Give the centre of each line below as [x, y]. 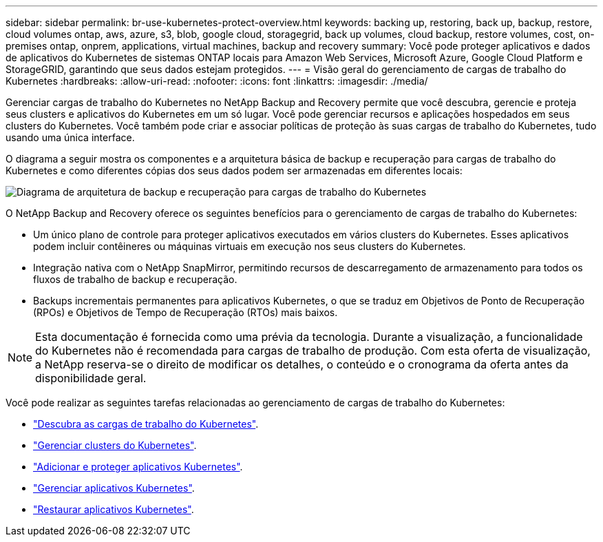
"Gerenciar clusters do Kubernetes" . [115, 445]
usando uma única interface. [70, 137]
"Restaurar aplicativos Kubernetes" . [114, 509]
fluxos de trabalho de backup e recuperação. [135, 279]
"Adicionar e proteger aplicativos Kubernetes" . [138, 467]
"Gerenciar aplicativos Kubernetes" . [114, 488]
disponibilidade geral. [91, 378]
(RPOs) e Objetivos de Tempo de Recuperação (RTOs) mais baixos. [186, 312]
